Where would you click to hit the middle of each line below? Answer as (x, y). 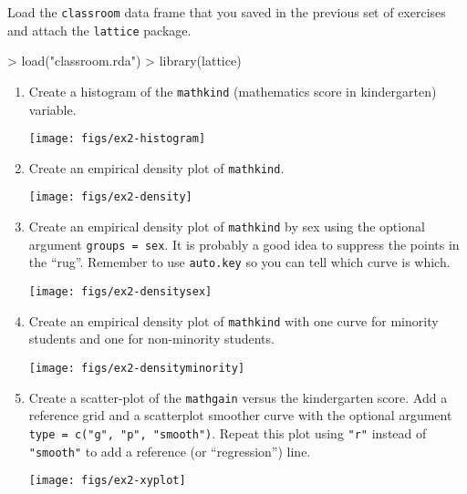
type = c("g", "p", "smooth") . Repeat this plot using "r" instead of (228, 432)
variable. (52, 109)
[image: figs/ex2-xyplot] (107, 481)
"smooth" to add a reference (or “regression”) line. (170, 451)
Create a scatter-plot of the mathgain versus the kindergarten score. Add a (238, 397)
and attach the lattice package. (99, 30)
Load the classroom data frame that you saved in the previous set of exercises (227, 12)
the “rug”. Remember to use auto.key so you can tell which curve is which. (239, 262)
